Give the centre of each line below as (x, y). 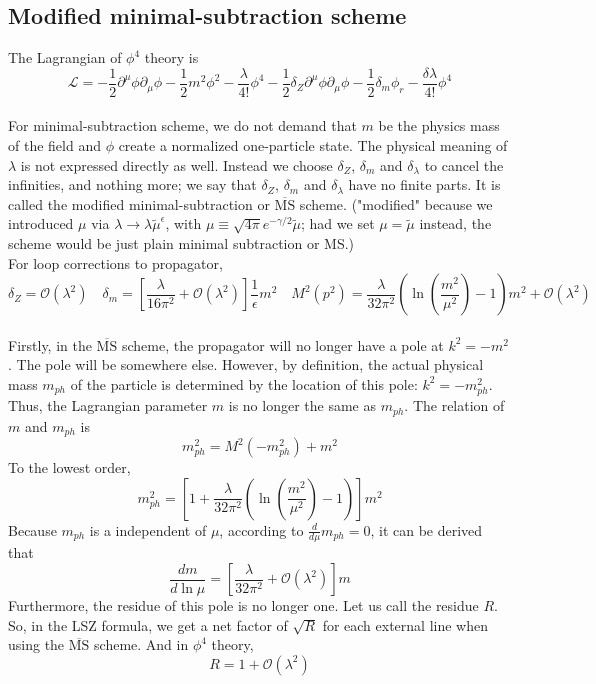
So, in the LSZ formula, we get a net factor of (148, 624)
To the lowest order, (69, 467)
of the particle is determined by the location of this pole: (244, 383)
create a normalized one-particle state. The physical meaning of (313, 145)
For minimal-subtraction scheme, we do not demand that (182, 125)
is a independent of (148, 529)
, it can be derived (426, 529)
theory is (171, 57)
